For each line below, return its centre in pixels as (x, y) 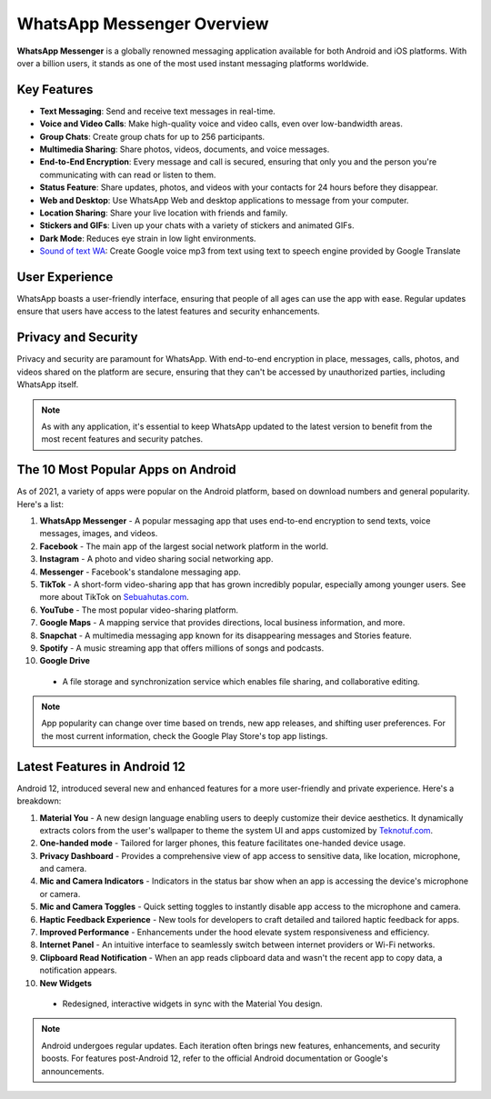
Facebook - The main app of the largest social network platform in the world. (184, 546)
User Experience (65, 277)
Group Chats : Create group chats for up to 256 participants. (152, 136)
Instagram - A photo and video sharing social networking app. (156, 559)
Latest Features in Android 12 (101, 767)
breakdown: (39, 801)
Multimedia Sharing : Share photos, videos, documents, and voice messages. (185, 149)
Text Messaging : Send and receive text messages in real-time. (158, 111)
